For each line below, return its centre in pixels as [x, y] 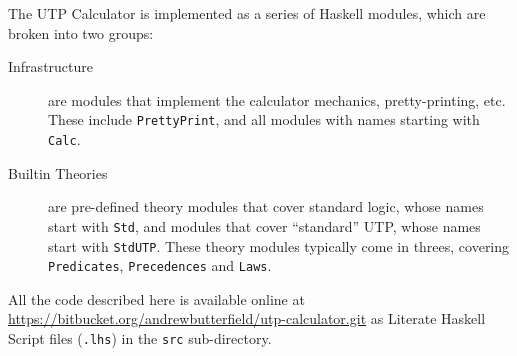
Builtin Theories [58, 172]
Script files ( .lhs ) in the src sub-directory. [140, 338]
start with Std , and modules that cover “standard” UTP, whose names [264, 225]
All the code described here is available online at [156, 298]
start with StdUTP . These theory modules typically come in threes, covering [279, 245]
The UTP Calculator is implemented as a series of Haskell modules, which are [247, 13]
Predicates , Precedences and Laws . [160, 265]
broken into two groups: [81, 32]
